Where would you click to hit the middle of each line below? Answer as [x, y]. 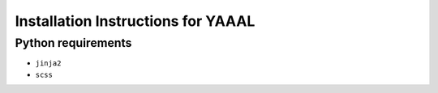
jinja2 [48, 63]
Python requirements [73, 43]
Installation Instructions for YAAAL [135, 21]
